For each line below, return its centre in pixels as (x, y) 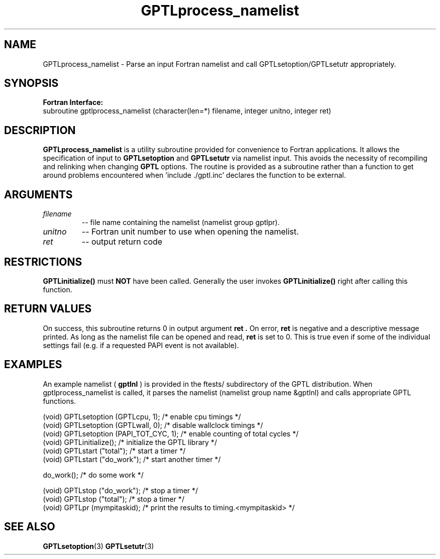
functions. (60, 401)
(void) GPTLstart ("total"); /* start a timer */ (114, 451)
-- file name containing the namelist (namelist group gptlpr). (181, 222)
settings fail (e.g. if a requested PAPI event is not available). (141, 345)
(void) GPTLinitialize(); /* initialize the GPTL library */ (130, 442)
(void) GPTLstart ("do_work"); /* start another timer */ (132, 459)
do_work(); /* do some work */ (93, 475)
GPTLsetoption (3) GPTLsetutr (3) (98, 546)
